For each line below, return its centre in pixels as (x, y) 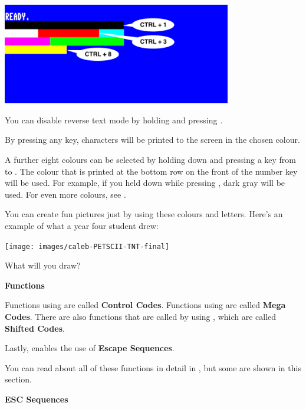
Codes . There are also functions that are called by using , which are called (141, 317)
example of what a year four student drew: (82, 226)
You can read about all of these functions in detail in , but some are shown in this (153, 367)
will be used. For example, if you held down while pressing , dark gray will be (145, 183)
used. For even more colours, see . (65, 194)
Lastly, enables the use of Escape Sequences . (90, 348)
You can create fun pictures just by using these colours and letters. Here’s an (144, 214)
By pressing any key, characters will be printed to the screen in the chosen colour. (152, 140)
